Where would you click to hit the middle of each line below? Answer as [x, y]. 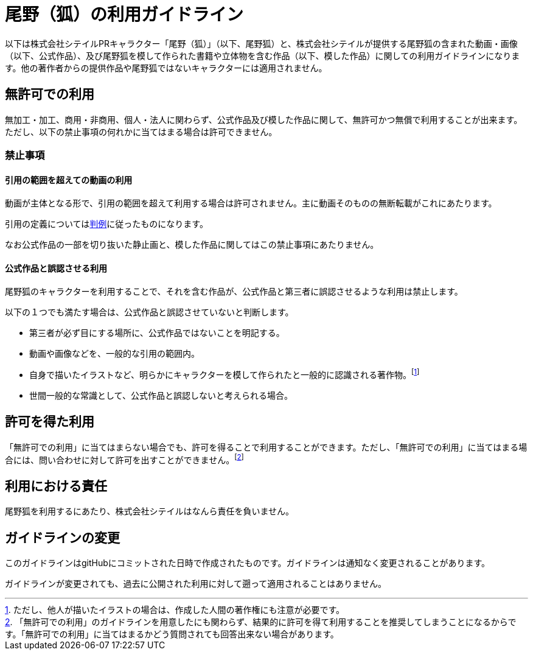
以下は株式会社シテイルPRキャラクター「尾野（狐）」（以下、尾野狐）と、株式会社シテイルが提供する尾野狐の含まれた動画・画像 [261, 43]
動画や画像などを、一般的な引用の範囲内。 [114, 354]
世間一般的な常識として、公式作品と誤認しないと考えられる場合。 [161, 396]
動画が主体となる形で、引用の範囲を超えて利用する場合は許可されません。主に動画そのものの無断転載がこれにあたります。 [251, 203]
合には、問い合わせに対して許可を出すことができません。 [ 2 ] [124, 459]
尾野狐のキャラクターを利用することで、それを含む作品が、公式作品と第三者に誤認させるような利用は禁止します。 [234, 292]
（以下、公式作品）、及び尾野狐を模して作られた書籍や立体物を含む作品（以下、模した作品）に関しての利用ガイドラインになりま [263, 55]
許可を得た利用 [50, 422]
